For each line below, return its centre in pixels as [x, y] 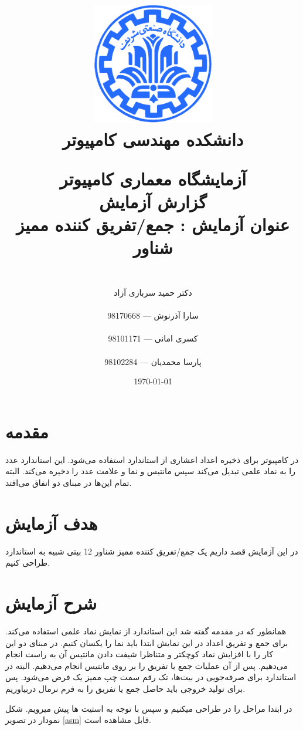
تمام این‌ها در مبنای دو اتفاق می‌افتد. [69, 482]
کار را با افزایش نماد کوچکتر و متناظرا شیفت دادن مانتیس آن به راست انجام [139, 654]
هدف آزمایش [52, 523]
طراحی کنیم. [28, 562]
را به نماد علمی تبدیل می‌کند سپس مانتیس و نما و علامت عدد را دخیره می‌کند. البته [150, 471]
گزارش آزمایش [153, 201]
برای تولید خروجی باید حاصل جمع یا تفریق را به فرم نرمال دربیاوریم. [125, 688]
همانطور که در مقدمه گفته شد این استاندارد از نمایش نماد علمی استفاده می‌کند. [146, 631]
